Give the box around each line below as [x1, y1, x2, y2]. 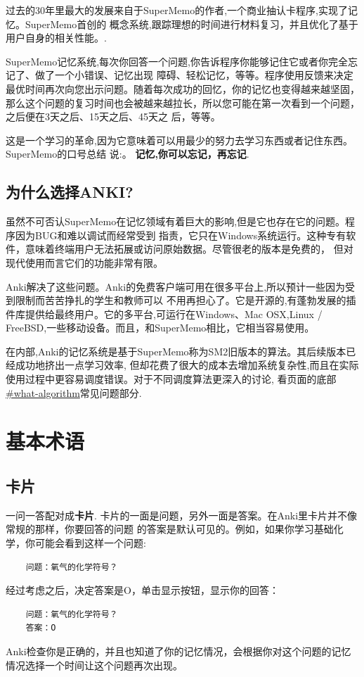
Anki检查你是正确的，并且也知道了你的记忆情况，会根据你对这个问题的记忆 [6, 644, 351, 658]
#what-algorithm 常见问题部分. [6, 385, 142, 400]
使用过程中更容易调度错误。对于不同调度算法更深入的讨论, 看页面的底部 [6, 372, 337, 386]
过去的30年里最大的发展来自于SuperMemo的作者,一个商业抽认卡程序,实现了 [6, 3, 348, 17]
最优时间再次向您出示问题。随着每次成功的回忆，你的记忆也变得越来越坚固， [6, 81, 360, 96]
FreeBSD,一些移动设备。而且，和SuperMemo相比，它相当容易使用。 [6, 320, 315, 335]
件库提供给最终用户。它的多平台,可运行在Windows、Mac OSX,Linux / [6, 306, 323, 321]
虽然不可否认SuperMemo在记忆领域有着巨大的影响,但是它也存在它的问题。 [6, 214, 346, 229]
